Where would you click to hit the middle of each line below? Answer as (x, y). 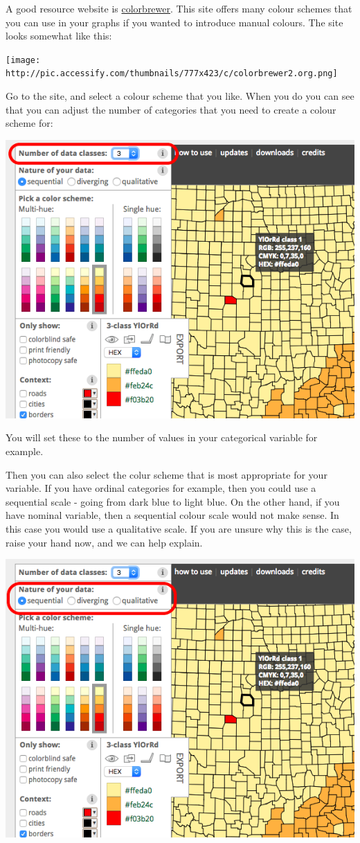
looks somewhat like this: (59, 36)
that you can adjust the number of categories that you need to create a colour (171, 109)
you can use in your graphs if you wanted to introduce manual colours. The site (174, 22)
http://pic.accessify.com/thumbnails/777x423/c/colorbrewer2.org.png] (172, 74)
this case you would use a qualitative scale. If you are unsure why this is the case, (179, 529)
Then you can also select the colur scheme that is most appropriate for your (166, 474)
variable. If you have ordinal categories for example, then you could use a (161, 488)
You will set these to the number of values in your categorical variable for (162, 437)
